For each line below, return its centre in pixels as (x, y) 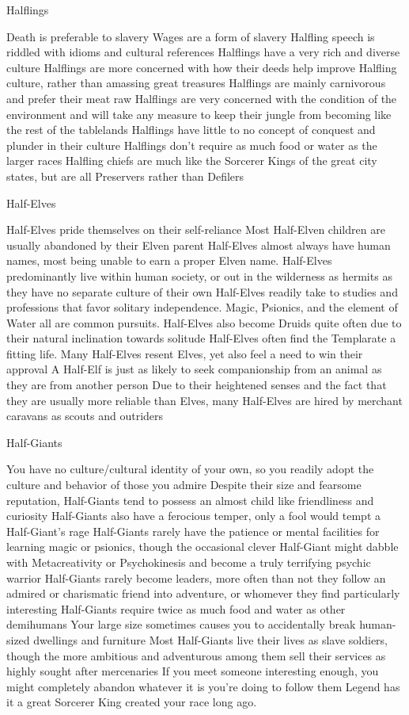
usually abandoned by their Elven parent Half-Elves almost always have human (199, 245)
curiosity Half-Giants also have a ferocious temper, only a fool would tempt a (194, 516)
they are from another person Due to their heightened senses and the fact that (197, 385)
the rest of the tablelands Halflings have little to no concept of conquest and (191, 130)
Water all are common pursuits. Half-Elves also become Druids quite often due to (204, 322)
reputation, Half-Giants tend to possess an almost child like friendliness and (190, 500)
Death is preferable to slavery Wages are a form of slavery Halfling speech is (191, 36)
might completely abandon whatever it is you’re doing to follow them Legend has (203, 686)
